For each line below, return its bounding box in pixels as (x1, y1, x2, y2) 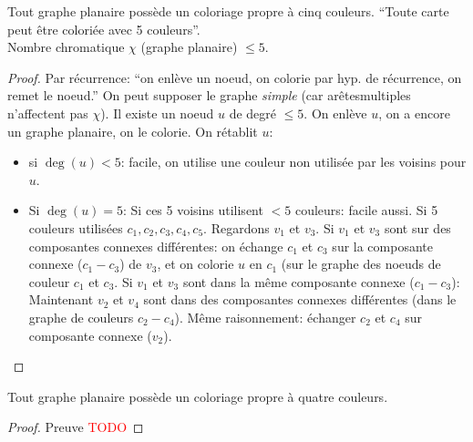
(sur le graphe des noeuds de (281, 254, 441, 273)
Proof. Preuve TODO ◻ (7, 417, 144, 437)
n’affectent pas (7, 103, 88, 122)
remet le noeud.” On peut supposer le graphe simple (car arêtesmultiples (7, 86, 411, 105)
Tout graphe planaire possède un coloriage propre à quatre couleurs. (7, 386, 388, 406)
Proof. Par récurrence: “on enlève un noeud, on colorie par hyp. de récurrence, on (7, 67, 462, 87)
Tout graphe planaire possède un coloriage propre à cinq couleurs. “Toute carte (7, 2, 449, 20)
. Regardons (203, 218, 270, 237)
